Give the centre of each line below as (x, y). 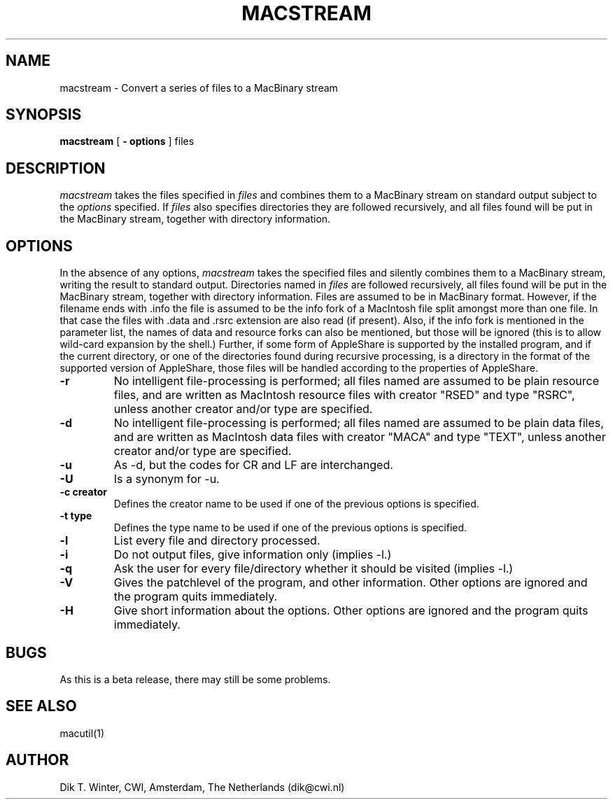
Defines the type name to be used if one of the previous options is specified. (290, 528)
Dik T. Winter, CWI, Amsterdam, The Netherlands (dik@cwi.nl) (202, 787)
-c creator (83, 492)
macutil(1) (82, 733)
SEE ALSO (41, 706)
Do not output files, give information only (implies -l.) (253, 555)
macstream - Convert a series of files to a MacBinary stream (199, 87)
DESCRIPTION (56, 168)
